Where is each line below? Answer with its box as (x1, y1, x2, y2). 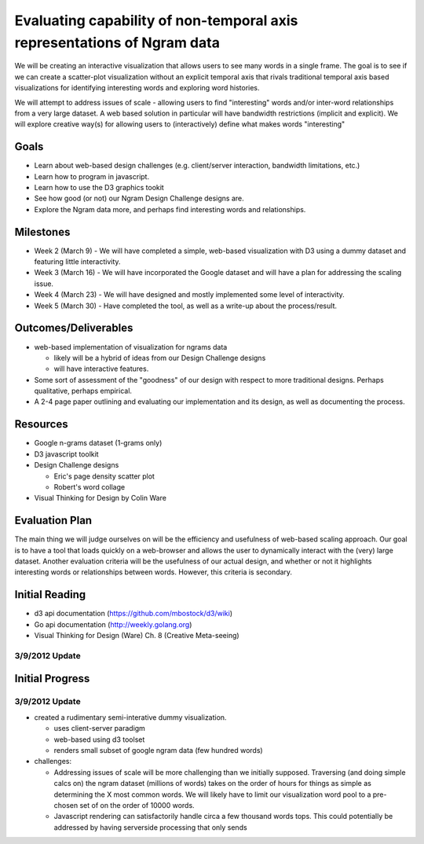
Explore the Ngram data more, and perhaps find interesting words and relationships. (34, 204, 306, 214)
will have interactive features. (53, 364, 149, 373)
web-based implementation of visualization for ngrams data (34, 342, 228, 351)
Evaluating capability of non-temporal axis (14, 12, 298, 29)
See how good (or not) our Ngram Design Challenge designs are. (34, 193, 245, 204)
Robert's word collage (53, 482, 126, 491)
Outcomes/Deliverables (14, 321, 133, 335)
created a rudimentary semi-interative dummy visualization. (34, 712, 227, 722)
